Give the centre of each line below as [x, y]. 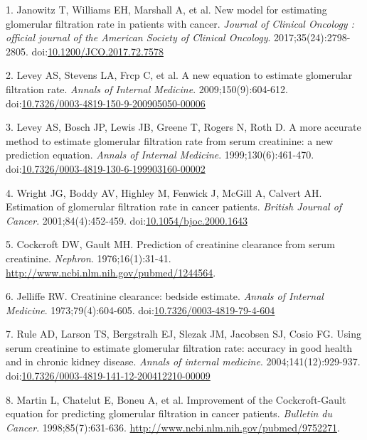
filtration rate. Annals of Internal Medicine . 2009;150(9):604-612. [147, 88]
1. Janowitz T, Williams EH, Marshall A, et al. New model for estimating [166, 9]
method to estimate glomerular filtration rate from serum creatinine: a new [170, 140]
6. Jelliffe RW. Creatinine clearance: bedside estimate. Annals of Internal [165, 296]
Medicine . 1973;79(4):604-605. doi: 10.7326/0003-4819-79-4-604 [140, 310]
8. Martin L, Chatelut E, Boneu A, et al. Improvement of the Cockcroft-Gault [176, 399]
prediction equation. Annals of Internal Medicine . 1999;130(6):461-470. [160, 155]
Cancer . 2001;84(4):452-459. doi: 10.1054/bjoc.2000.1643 [127, 220]
